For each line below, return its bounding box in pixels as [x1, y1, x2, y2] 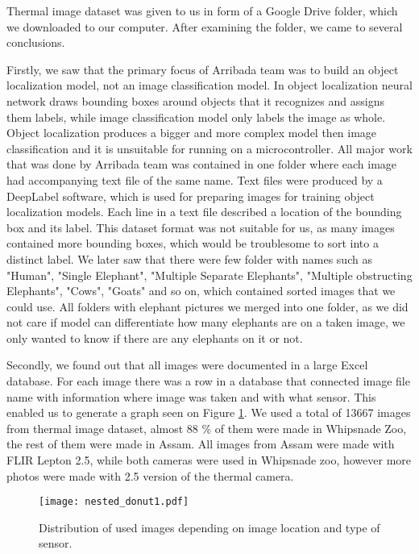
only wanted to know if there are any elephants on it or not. [6, 329, 303, 346]
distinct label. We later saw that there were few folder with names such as [6, 250, 372, 267]
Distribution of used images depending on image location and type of [39, 519, 380, 535]
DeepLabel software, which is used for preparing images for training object [6, 187, 375, 204]
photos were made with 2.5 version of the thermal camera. [6, 467, 294, 484]
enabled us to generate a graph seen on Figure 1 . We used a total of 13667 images [6, 404, 411, 421]
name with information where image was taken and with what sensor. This [6, 388, 376, 405]
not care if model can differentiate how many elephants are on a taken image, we [6, 314, 405, 331]
